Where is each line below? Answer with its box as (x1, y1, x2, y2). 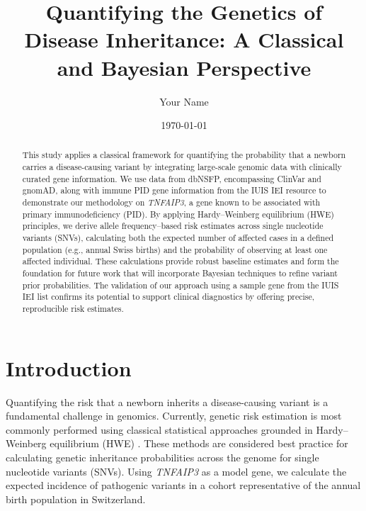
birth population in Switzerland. (6, 491, 146, 506)
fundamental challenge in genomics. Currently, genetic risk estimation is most (6, 408, 342, 423)
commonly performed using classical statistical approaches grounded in (6, 422, 313, 437)
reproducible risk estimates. (22, 303, 124, 315)
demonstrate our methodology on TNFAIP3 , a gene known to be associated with (22, 196, 321, 208)
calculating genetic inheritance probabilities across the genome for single (6, 449, 319, 464)
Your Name (159, 94, 209, 108)
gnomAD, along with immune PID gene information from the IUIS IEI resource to (22, 184, 326, 196)
